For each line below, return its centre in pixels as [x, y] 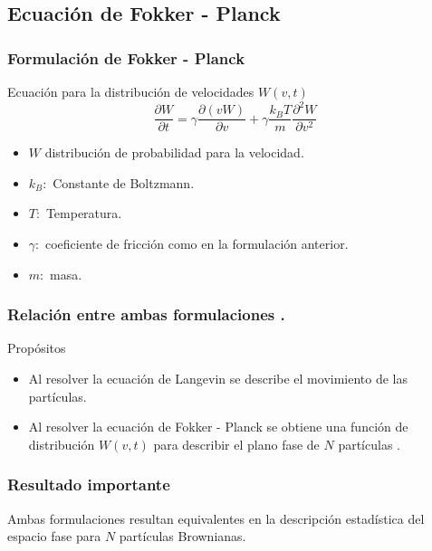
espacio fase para [54, 536]
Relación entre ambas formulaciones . [146, 314]
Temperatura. [84, 213]
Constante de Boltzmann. [124, 182]
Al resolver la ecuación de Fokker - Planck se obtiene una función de [218, 427]
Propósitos [37, 348]
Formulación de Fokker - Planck [126, 57]
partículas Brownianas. [182, 536]
